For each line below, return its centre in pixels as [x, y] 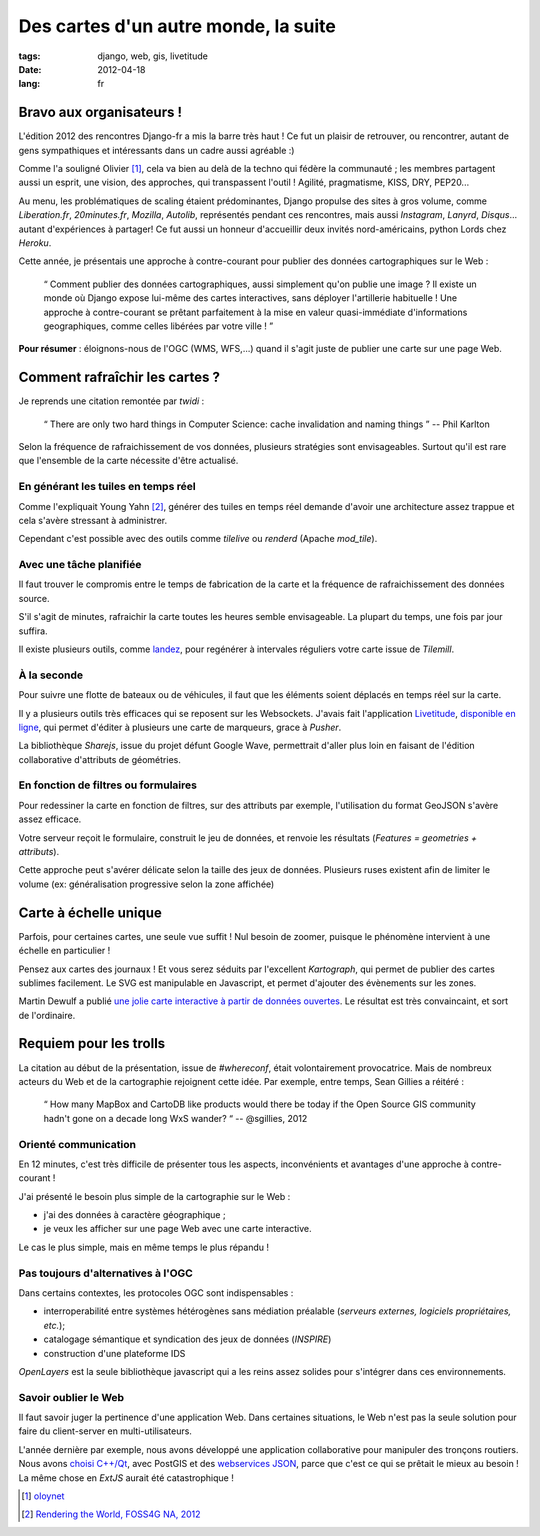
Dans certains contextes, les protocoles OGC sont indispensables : [156, 1292]
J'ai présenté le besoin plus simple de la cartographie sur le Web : [154, 1196]
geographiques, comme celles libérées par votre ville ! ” [158, 326]
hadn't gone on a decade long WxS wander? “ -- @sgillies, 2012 [175, 1118]
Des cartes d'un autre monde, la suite [177, 26]
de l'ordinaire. [47, 1015]
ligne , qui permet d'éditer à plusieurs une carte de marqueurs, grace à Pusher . [180, 727]
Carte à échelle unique [90, 912]
